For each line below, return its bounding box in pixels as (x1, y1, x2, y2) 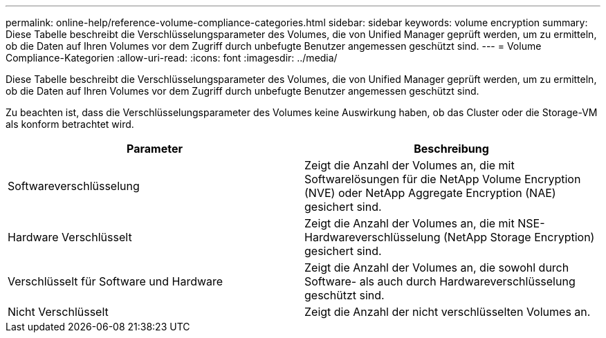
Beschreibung (414, 142, 489, 156)
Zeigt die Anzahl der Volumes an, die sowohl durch (304, 261, 569, 274)
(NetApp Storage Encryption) (443, 230, 595, 244)
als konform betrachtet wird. (6, 118, 134, 130)
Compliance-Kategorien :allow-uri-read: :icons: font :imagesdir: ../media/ (6, 52, 338, 64)
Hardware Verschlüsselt (8, 230, 132, 244)
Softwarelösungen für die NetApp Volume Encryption (304, 172, 581, 186)
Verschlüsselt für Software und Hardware (8, 274, 223, 288)
